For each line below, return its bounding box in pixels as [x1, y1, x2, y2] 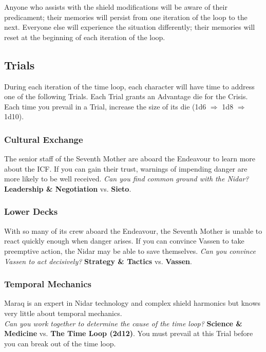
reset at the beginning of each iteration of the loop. [4, 31, 165, 42]
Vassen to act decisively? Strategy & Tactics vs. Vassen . [4, 255, 192, 266]
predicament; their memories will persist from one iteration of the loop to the [4, 11, 248, 22]
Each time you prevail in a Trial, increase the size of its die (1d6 [4, 101, 206, 112]
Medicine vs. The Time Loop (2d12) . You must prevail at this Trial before [4, 328, 253, 339]
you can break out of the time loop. [4, 338, 116, 348]
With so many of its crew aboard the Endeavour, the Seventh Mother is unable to [4, 225, 262, 236]
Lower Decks [4, 205, 58, 218]
